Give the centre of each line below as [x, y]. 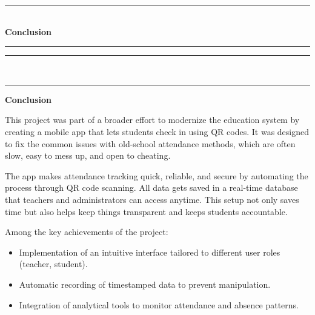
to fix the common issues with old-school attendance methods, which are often [150, 143]
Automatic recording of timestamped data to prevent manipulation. [145, 284]
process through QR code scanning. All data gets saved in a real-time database [151, 187]
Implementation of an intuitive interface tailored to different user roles [150, 252]
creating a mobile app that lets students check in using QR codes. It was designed [157, 131]
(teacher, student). [53, 264]
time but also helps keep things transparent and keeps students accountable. [146, 211]
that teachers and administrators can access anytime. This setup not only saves [152, 199]
